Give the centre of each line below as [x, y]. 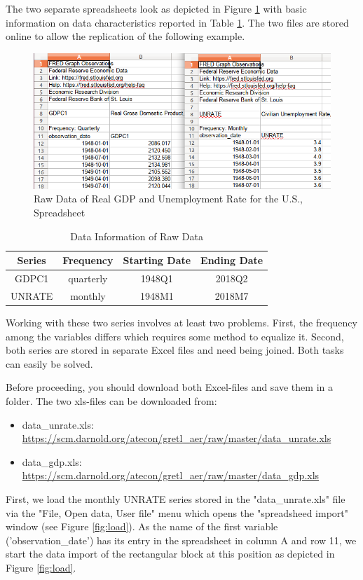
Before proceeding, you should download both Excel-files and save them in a [169, 387]
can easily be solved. [49, 363]
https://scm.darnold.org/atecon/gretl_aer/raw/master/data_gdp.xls [171, 475]
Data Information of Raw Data [137, 236]
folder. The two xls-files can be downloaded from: [111, 400]
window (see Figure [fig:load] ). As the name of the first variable [142, 526]
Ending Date [232, 260]
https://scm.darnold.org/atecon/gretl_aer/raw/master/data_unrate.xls [177, 438]
